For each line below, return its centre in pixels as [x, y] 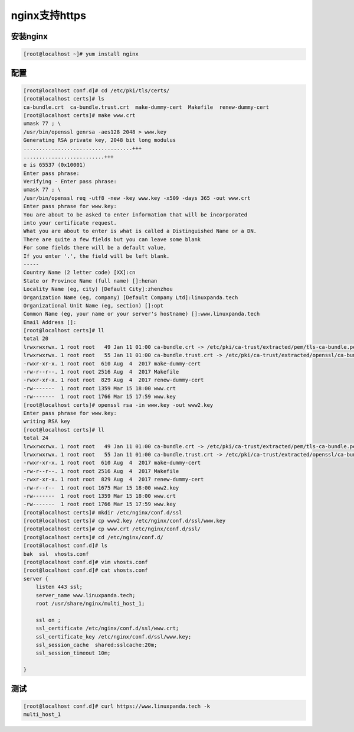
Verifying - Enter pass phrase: [70, 182]
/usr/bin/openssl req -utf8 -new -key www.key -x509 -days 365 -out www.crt [137, 198]
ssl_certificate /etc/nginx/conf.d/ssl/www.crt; [107, 629]
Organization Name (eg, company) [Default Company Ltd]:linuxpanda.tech [131, 297]
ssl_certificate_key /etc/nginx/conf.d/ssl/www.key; [114, 637]
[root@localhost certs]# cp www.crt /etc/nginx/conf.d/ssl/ [112, 529]
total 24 [36, 438]
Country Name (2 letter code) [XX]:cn [79, 273]
